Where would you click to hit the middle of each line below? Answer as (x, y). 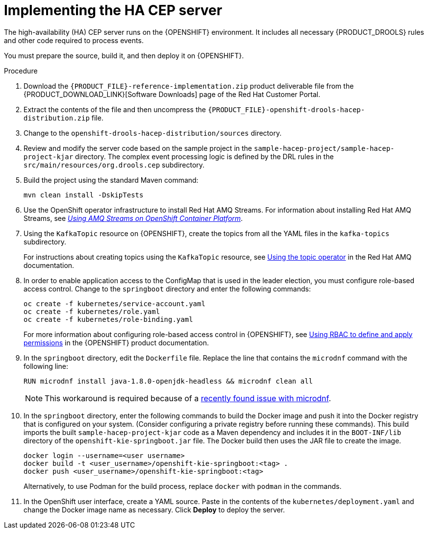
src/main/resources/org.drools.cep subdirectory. (114, 165)
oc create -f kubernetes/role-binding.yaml (108, 319)
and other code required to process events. (74, 40)
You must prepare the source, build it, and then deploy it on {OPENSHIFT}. (124, 55)
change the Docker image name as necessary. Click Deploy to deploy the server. (154, 509)
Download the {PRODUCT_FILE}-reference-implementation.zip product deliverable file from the (189, 86)
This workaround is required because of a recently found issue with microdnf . (188, 398)
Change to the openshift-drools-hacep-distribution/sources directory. (153, 133)
